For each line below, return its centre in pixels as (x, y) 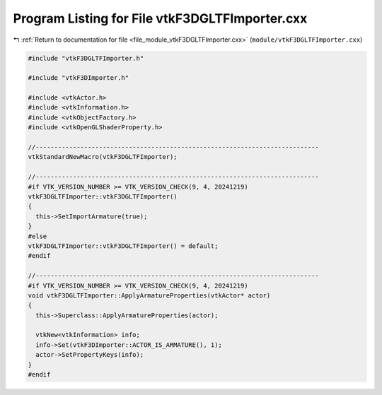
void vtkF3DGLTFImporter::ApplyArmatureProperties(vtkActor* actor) (149, 295)
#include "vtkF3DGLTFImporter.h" (86, 58)
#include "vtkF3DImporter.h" (79, 78)
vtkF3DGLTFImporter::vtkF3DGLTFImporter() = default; (123, 246)
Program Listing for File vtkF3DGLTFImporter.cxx (160, 18)
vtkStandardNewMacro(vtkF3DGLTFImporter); (103, 157)
